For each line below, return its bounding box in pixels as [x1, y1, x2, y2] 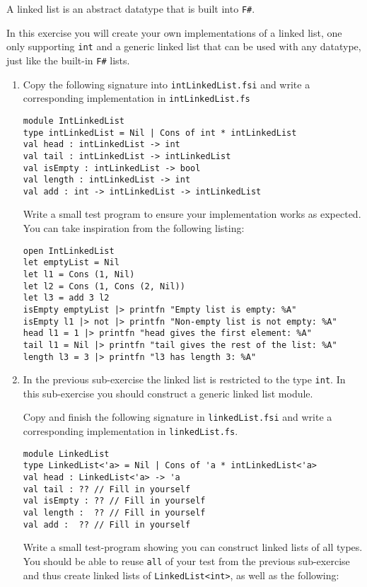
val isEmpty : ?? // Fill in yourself [23, 496, 206, 506]
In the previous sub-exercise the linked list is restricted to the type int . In [23, 372, 346, 387]
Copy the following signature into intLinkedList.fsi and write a [23, 76, 310, 91]
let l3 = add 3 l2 [23, 293, 110, 303]
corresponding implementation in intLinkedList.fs [23, 91, 250, 105]
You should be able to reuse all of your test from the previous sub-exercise [23, 553, 350, 568]
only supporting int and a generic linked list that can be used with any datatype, [6, 39, 361, 54]
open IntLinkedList [23, 245, 115, 256]
